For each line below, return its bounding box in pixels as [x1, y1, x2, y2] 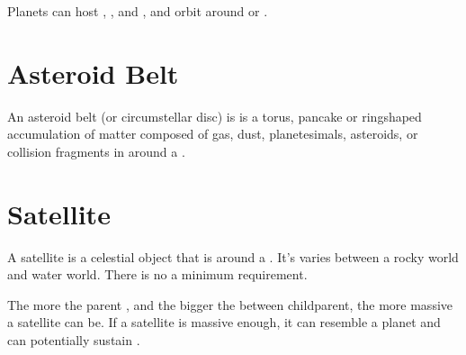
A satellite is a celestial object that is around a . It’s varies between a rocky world [7, 247, 459, 266]
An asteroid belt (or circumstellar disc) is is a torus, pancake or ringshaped [7, 106, 422, 125]
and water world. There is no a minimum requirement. [7, 265, 308, 284]
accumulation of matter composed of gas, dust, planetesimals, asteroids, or [7, 124, 418, 143]
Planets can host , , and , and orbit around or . [7, 2, 268, 20]
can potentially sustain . [7, 331, 140, 349]
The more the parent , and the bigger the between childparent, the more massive [7, 295, 453, 314]
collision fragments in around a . [7, 141, 185, 160]
